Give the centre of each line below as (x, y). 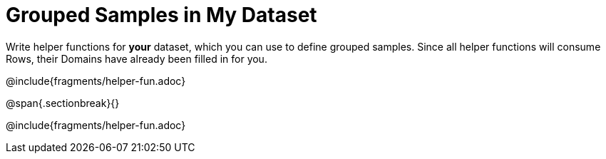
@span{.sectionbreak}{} (63, 103)
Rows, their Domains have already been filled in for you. (137, 58)
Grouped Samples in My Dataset (161, 15)
